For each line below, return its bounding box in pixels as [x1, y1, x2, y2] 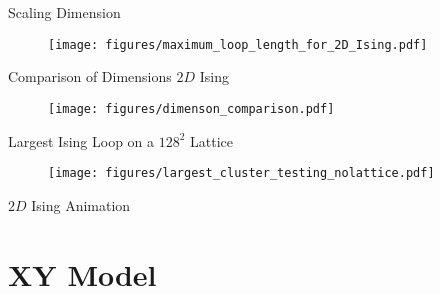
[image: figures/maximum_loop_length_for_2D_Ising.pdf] [48, 37, 428, 52]
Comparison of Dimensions [8, 66, 172, 87]
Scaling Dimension [8, 2, 121, 22]
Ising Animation [31, 194, 131, 215]
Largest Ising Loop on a [8, 130, 155, 151]
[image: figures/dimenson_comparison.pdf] [48, 101, 335, 116]
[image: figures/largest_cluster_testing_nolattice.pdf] [48, 166, 435, 181]
